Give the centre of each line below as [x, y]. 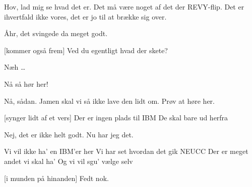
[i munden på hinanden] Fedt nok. [56, 178]
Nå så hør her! [26, 83]
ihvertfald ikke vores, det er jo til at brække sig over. [85, 16]
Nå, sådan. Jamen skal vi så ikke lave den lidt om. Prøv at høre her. [109, 101]
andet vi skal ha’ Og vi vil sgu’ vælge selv [69, 161]
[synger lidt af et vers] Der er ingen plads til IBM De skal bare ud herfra [116, 118]
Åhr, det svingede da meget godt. [56, 33]
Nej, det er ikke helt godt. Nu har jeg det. [69, 134]
